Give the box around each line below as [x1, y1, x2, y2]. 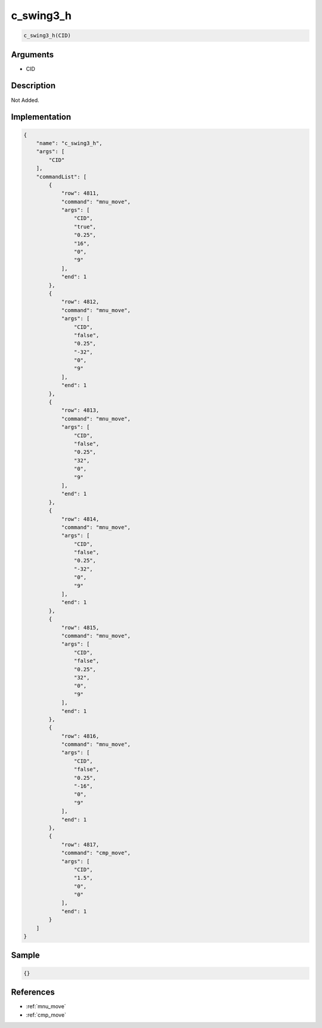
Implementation [11, 112, 72, 122]
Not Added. [11, 96, 40, 104]
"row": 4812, [61, 298, 100, 305]
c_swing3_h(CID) [23, 32, 72, 39]
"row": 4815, [61, 624, 100, 631]
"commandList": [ [36, 173, 87, 180]
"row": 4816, [61, 733, 100, 739]
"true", [73, 223, 97, 230]
